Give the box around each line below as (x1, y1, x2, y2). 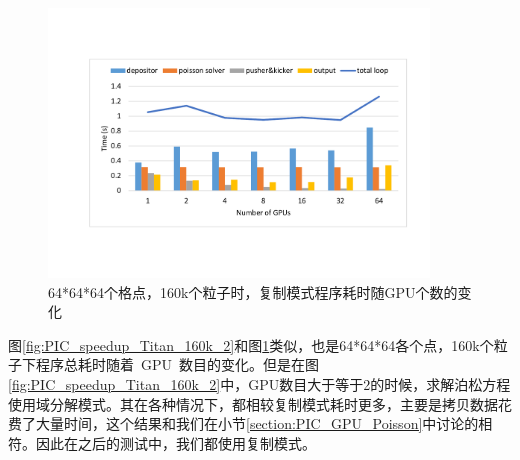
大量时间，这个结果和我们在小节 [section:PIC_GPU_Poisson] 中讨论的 (35, 413, 479, 434)
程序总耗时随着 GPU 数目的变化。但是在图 (35, 354, 320, 375)
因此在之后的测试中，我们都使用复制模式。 (35, 432, 316, 453)
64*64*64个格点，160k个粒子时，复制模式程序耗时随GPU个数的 (48, 281, 458, 302)
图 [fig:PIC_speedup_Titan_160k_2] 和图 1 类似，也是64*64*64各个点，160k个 (8, 334, 494, 355)
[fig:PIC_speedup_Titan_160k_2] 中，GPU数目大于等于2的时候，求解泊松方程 (8, 374, 511, 395)
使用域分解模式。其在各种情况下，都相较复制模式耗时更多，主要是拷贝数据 (8, 393, 498, 414)
